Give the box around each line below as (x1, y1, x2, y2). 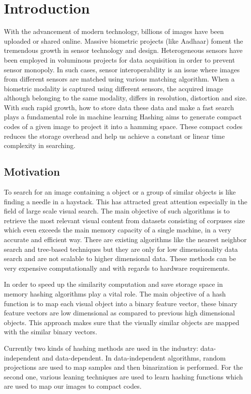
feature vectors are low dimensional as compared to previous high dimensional (4, 308, 235, 318)
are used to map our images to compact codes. (4, 381, 142, 391)
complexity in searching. (4, 140, 75, 150)
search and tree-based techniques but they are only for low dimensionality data (4, 244, 238, 254)
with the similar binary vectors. (4, 327, 97, 337)
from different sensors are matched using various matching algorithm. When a (4, 74, 235, 84)
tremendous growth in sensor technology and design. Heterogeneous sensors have (4, 45, 243, 55)
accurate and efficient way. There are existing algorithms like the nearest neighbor (4, 234, 247, 245)
